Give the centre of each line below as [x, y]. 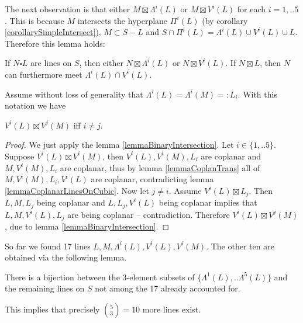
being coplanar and [71, 202]
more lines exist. [172, 309]
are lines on [51, 63]
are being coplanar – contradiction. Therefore [149, 214]
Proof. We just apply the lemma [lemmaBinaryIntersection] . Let [119, 145]
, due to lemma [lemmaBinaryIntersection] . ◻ [87, 226]
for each [252, 9]
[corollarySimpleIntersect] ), [53, 32]
